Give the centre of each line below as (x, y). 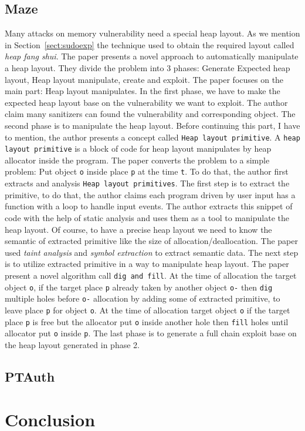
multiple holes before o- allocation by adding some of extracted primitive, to (143, 298)
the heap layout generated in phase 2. (72, 344)
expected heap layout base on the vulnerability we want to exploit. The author (146, 102)
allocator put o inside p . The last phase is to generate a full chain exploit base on (151, 333)
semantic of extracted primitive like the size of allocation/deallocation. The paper (151, 241)
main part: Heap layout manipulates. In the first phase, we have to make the (143, 91)
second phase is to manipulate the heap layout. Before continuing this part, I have (152, 125)
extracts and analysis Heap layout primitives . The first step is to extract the (147, 183)
